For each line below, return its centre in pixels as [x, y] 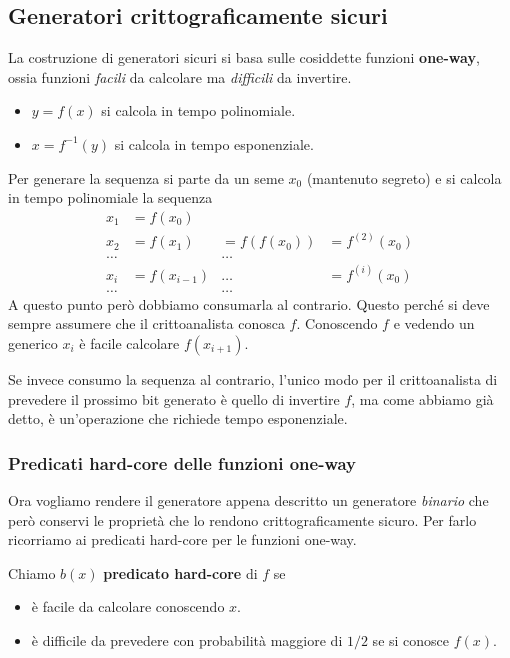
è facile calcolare [129, 342]
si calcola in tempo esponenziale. [214, 143]
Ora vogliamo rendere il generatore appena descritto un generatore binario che [248, 499]
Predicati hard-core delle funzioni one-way [182, 462]
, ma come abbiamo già [422, 398]
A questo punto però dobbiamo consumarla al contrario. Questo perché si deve [249, 303]
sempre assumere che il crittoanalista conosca [146, 323]
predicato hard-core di [180, 572]
